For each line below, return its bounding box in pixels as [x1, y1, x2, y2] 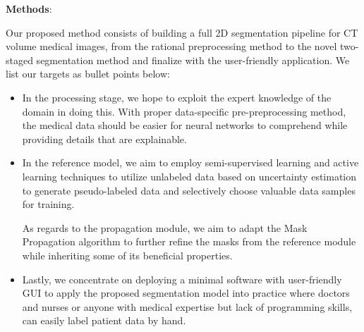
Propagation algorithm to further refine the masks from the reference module [22, 234, 356, 249]
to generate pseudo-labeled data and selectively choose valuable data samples [22, 183, 356, 197]
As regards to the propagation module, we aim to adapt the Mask [22, 220, 308, 235]
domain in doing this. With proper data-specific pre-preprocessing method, [22, 104, 346, 118]
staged [6, 52, 33, 67]
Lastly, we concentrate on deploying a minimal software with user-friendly [22, 271, 342, 286]
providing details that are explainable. [22, 131, 187, 146]
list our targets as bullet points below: [6, 66, 170, 81]
